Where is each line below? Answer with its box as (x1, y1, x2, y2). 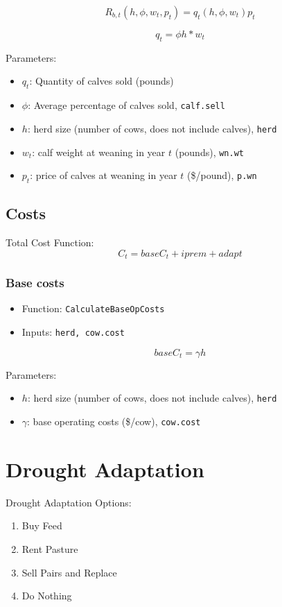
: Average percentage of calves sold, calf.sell (28, 98, 225, 112)
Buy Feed (21, 518, 62, 533)
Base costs (6, 274, 64, 291)
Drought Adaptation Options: (6, 495, 132, 509)
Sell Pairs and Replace (21, 565, 117, 579)
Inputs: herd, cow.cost (21, 325, 125, 339)
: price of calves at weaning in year (30, 168, 177, 182)
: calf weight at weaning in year (32, 144, 166, 159)
